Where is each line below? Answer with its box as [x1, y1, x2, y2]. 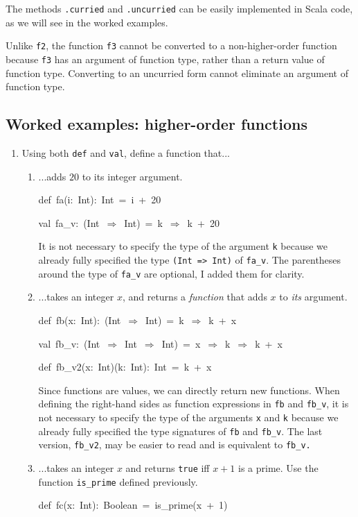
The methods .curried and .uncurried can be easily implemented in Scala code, [6, 1, 353, 15]
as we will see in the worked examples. [6, 15, 168, 29]
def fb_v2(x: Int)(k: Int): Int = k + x [38, 359, 212, 374]
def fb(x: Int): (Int [38, 312, 121, 327]
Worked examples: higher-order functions [6, 113, 307, 135]
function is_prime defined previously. [38, 474, 198, 489]
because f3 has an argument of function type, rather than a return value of [6, 51, 325, 66]
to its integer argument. [82, 169, 183, 183]
